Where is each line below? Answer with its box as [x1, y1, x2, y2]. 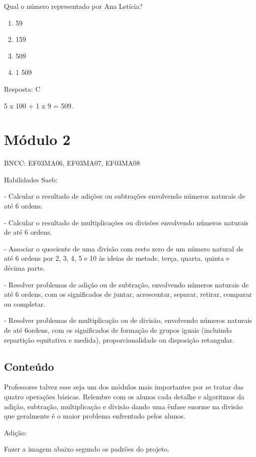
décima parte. [4, 263, 45, 273]
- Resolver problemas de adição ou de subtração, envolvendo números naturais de [4, 279, 249, 289]
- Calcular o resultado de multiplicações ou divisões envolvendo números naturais [4, 217, 249, 227]
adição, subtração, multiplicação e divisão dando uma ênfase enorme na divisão [4, 401, 243, 411]
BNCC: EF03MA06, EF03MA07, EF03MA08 [4, 158, 140, 168]
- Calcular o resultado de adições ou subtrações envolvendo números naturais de [4, 191, 245, 201]
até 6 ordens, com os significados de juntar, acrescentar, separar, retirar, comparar [4, 289, 252, 299]
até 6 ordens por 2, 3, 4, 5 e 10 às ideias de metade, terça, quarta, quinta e [4, 253, 229, 263]
